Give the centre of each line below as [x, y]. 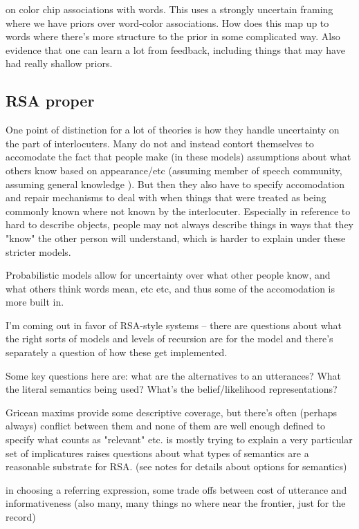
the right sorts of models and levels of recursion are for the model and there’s [169, 338]
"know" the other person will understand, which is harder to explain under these [176, 238]
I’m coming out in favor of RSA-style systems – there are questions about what [174, 325]
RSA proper [50, 101]
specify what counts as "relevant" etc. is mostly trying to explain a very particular [179, 439]
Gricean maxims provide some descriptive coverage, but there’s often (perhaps [172, 412]
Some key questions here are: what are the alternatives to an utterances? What [174, 375]
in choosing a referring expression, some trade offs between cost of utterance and [176, 489]
